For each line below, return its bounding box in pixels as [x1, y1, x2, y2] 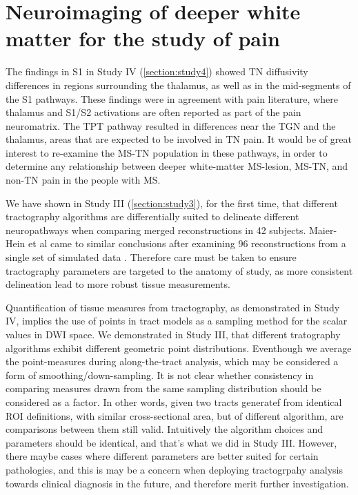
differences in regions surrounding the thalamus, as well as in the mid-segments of [6, 77, 351, 92]
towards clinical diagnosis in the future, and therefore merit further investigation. [6, 476, 349, 490]
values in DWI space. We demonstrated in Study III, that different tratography [6, 327, 341, 341]
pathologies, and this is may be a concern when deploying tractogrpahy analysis [6, 462, 343, 476]
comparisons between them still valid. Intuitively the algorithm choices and [6, 422, 324, 436]
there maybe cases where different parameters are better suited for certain [6, 449, 319, 463]
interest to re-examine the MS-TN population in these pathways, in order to [6, 145, 328, 159]
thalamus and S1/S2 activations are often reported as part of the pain [6, 105, 301, 119]
